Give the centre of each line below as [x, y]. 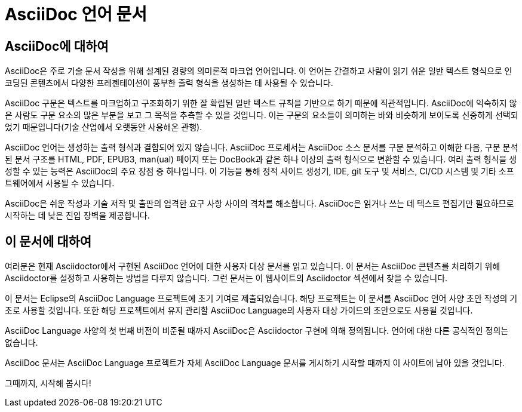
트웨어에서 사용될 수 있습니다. [60, 183]
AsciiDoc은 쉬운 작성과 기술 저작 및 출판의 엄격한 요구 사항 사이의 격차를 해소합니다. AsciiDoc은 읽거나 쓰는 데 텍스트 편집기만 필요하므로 [260, 204]
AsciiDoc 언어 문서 [76, 14]
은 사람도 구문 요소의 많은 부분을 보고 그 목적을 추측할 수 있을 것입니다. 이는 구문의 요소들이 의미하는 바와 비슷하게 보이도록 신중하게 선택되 [262, 115]
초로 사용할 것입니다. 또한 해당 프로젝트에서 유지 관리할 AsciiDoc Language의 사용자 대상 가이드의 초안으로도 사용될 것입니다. [239, 310]
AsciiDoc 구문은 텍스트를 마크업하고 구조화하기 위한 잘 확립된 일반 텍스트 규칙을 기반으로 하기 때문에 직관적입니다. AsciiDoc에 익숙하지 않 [261, 103]
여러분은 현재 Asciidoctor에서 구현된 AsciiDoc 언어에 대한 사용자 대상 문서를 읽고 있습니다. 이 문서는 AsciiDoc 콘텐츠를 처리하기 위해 [253, 266]
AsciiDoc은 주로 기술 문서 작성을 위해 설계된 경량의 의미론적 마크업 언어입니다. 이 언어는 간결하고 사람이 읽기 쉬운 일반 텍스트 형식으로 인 [259, 71]
